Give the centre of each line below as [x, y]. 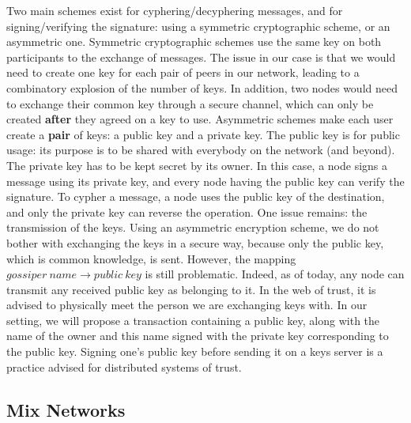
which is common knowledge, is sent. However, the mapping [151, 258]
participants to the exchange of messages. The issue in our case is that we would [201, 57]
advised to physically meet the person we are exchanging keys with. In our [187, 305]
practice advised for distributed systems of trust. [124, 366]
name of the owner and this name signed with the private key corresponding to [198, 336]
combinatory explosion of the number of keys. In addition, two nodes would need [202, 87]
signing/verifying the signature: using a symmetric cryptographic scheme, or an [198, 26]
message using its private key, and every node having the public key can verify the [205, 181]
